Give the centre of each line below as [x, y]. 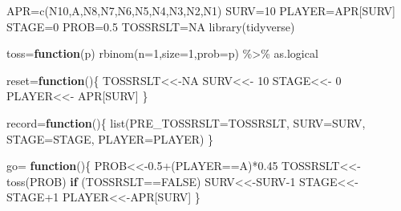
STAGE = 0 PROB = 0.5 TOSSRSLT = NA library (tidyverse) [151, 26]
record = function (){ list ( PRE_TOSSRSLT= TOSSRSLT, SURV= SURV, [186, 122]
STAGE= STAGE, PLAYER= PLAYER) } [110, 138]
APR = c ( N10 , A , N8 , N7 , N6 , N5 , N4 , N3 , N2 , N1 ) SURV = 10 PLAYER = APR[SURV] [201, 10]
